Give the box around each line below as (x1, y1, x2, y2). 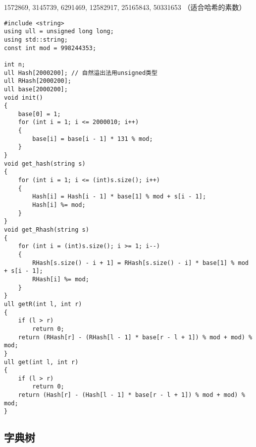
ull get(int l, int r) (4, 358, 79, 366)
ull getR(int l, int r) (4, 300, 82, 308)
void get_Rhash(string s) (4, 226, 89, 233)
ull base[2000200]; (4, 85, 68, 93)
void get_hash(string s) (4, 160, 86, 167)
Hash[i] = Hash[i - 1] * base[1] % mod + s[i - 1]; (32, 193, 206, 200)
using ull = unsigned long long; (4, 28, 114, 35)
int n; (4, 61, 25, 68)
